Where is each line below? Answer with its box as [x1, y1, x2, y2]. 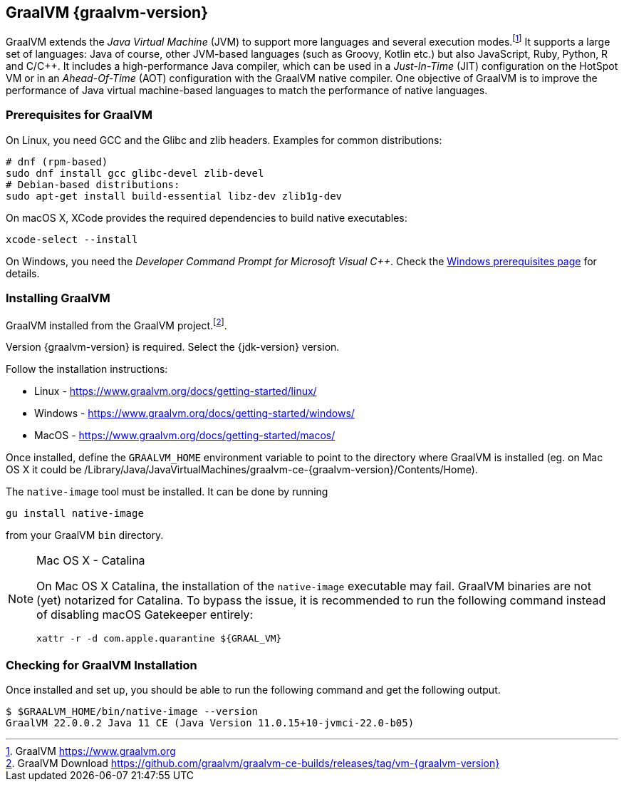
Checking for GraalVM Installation [6, 657, 197, 672]
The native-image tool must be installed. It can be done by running [6, 485, 328, 498]
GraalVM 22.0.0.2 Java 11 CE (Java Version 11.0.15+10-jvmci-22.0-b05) [6, 716, 415, 729]
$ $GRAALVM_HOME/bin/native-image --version [6, 705, 259, 717]
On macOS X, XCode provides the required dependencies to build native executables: [6, 211, 407, 224]
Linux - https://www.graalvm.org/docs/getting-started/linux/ [34, 385, 317, 398]
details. [6, 267, 40, 279]
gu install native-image [6, 508, 144, 520]
